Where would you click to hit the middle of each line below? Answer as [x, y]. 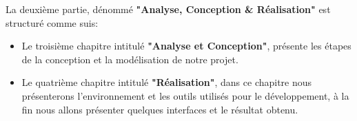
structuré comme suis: [52, 22]
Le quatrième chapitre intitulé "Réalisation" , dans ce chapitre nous [167, 82]
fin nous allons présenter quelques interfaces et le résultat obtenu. [160, 109]
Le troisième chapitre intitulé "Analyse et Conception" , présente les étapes [186, 46]
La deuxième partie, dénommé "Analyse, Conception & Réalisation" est [168, 9]
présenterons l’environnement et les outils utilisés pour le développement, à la [185, 95]
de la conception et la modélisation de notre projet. [130, 59]
